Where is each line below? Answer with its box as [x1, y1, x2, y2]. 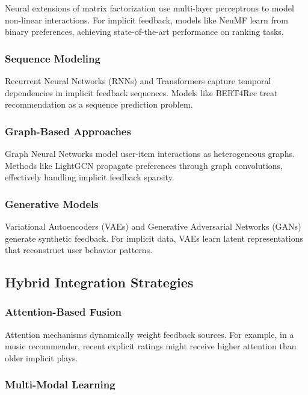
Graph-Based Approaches [5, 123, 131, 138]
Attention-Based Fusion [5, 304, 122, 319]
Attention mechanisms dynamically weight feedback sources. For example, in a [5, 328, 294, 340]
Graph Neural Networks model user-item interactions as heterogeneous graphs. [5, 147, 295, 159]
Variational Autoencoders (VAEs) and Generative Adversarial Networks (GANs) [5, 220, 301, 232]
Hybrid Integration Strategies [5, 273, 194, 292]
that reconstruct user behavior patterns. [5, 243, 153, 256]
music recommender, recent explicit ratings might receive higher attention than [5, 340, 297, 352]
